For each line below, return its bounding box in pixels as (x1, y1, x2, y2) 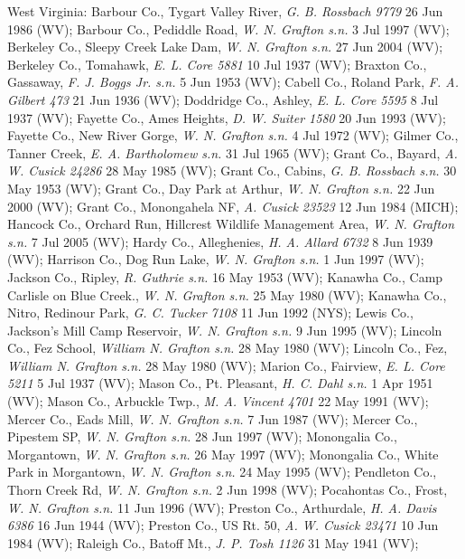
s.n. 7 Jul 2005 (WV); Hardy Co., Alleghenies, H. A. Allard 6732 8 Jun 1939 (7, 232, 433, 251)
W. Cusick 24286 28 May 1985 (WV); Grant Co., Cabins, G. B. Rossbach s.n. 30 (7, 161, 457, 180)
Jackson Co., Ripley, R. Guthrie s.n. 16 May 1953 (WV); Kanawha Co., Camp (7, 267, 443, 286)
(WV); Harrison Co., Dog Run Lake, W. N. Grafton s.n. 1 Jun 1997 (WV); (7, 250, 424, 269)
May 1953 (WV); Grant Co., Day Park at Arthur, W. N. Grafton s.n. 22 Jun (7, 178, 435, 197)
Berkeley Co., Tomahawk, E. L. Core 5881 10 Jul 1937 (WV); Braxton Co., (7, 54, 427, 73)
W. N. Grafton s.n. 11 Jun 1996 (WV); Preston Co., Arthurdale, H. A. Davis (7, 497, 437, 516)
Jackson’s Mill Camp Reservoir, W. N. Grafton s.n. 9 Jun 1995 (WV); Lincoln (7, 320, 442, 339)
